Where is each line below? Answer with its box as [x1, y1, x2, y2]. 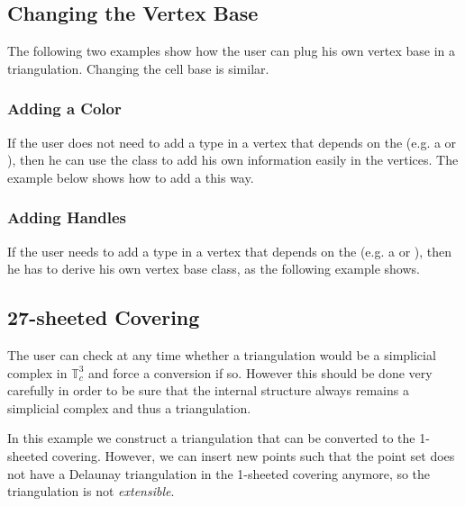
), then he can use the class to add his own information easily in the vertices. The [7, 150, 459, 169]
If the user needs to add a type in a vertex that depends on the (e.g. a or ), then [7, 241, 452, 260]
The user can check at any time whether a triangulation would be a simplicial [7, 346, 436, 364]
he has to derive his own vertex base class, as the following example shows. [7, 259, 420, 278]
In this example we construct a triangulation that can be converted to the [7, 429, 415, 447]
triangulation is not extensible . [7, 482, 175, 501]
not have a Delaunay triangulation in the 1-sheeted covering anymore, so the [7, 464, 431, 483]
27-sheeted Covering [7, 303, 200, 331]
